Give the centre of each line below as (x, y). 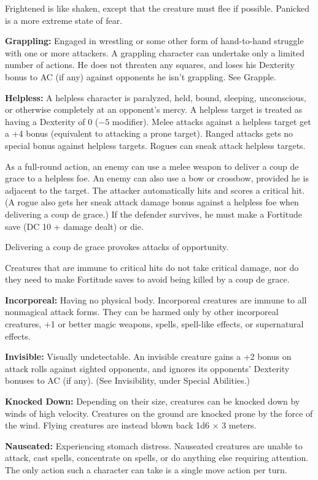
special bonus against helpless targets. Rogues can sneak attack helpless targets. (155, 145)
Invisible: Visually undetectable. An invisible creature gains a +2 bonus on (148, 356)
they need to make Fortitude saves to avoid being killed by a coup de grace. (147, 279)
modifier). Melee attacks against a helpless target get (211, 121)
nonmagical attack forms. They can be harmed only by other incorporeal (142, 312)
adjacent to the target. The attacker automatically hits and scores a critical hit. (155, 190)
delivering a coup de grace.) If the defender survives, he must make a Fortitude (153, 214)
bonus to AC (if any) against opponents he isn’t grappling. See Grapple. (141, 76)
